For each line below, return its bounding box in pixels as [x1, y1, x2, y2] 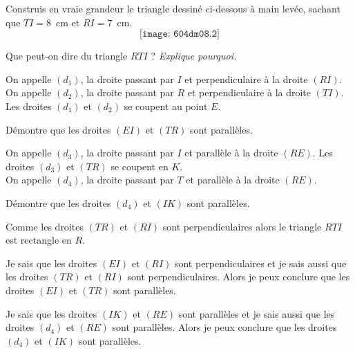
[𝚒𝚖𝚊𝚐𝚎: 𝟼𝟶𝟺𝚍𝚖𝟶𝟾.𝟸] [140, 29, 220, 39]
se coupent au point [124, 98, 208, 113]
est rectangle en [6, 233, 72, 247]
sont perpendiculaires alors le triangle [162, 219, 322, 233]
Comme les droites [6, 219, 84, 233]
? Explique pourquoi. [151, 48, 237, 63]
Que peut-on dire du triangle [6, 48, 128, 63]
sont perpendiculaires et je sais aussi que [174, 255, 347, 270]
